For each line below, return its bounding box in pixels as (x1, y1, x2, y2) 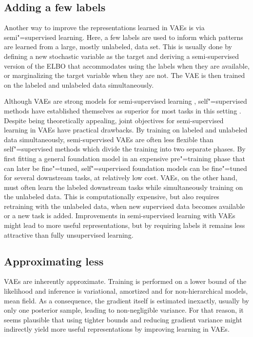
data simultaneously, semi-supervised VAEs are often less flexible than (4, 134, 214, 144)
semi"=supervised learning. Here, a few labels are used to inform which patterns (4, 32, 243, 42)
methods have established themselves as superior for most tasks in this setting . (4, 105, 241, 115)
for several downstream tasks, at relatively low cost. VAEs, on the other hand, (4, 172, 237, 183)
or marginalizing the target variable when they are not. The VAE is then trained (4, 70, 245, 80)
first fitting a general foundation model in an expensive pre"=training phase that (4, 153, 245, 163)
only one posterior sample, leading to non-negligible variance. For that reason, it (4, 305, 244, 315)
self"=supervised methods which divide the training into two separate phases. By (4, 144, 246, 154)
